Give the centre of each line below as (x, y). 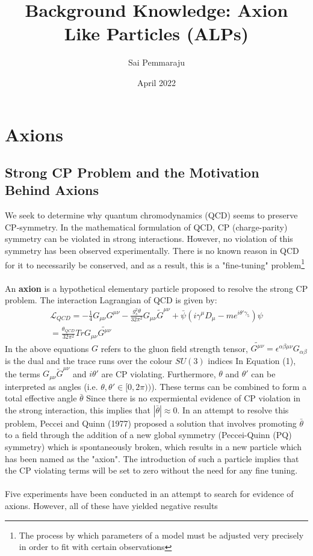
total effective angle (41, 398)
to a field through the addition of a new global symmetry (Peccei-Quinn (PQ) (148, 435)
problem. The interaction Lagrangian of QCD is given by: (111, 300)
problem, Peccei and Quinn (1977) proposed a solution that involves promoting (151, 423)
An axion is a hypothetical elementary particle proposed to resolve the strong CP (156, 288)
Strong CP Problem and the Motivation (132, 172)
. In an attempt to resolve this (233, 409)
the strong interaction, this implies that (78, 409)
